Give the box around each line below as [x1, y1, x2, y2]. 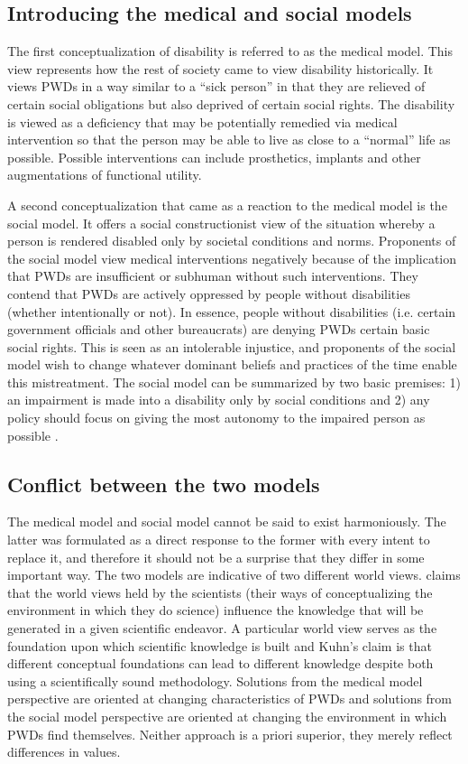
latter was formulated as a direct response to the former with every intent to [7, 530, 430, 549]
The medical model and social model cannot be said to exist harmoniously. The [7, 512, 446, 531]
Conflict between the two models [7, 470, 320, 498]
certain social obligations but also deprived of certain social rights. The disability [7, 94, 455, 113]
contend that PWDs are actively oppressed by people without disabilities [7, 284, 410, 303]
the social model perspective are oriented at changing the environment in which [7, 707, 447, 725]
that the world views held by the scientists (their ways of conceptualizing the [7, 582, 433, 601]
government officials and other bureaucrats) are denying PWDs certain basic [7, 320, 430, 339]
